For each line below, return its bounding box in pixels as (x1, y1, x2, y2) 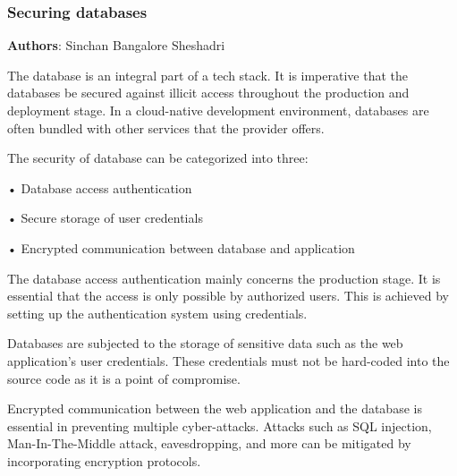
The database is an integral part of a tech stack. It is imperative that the (7, 65, 408, 84)
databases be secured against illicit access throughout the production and (7, 83, 410, 102)
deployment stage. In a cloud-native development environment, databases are (7, 101, 429, 119)
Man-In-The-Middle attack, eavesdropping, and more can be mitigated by (7, 434, 411, 453)
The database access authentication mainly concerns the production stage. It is (7, 268, 441, 287)
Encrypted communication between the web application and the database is (7, 399, 422, 418)
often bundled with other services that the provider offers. (7, 118, 325, 137)
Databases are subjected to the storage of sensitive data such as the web (7, 334, 403, 353)
